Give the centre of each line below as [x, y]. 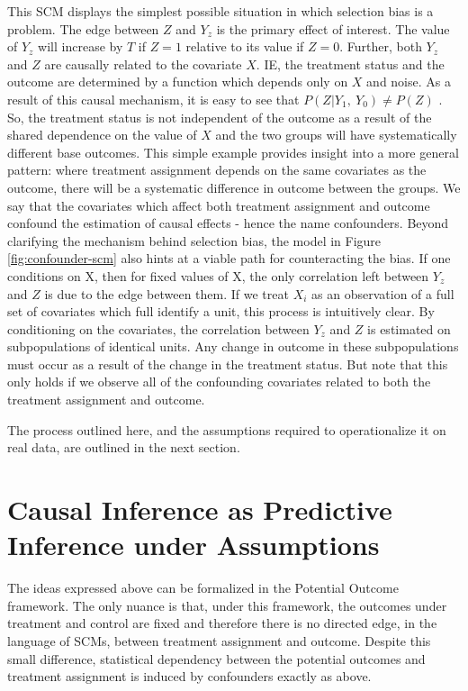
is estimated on [409, 328]
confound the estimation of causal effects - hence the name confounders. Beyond [228, 223]
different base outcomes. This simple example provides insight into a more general [233, 152]
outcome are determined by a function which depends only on [178, 82]
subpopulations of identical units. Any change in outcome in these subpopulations [233, 346]
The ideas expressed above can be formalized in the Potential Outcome [203, 588]
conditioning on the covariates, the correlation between [158, 328]
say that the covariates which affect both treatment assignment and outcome [219, 205]
